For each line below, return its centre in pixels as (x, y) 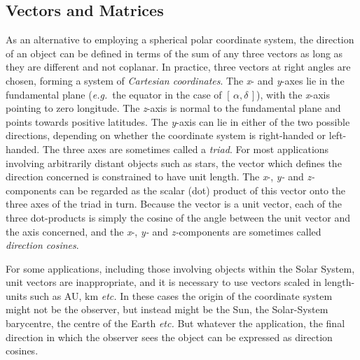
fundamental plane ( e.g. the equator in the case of (114, 94)
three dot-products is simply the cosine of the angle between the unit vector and (178, 217)
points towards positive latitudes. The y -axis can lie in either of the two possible (178, 121)
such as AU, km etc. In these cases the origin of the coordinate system (181, 295)
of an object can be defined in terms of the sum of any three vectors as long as (174, 53)
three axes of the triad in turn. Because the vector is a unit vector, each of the (174, 204)
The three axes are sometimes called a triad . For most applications (186, 149)
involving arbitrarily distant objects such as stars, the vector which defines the (174, 163)
